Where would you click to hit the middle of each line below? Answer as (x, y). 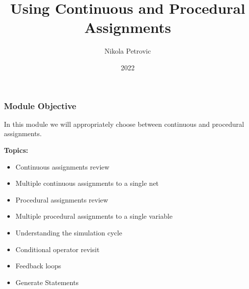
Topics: (16, 150)
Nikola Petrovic (128, 51)
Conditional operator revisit (57, 249)
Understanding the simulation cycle (69, 232)
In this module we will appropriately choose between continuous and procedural (124, 124)
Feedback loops (38, 266)
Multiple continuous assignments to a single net (87, 183)
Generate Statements (47, 282)
